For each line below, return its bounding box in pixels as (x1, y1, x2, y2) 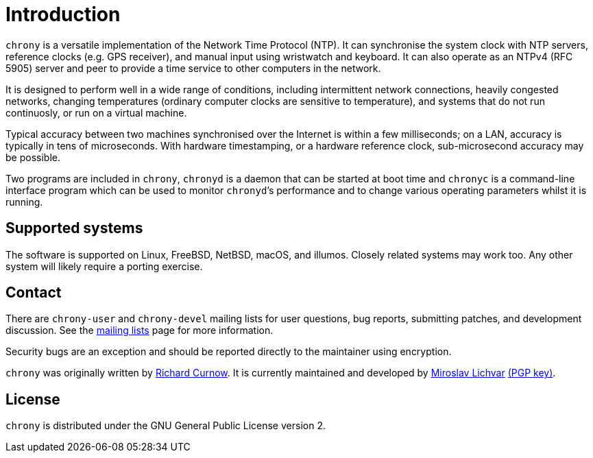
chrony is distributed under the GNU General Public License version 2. (5, 420, 326, 432)
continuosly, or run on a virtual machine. (5, 106, 187, 119)
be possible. (5, 151, 60, 163)
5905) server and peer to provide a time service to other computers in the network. (5, 62, 381, 74)
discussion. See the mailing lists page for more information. (5, 324, 274, 337)
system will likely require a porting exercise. (5, 260, 203, 272)
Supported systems (5, 219, 143, 237)
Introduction (5, 3, 121, 26)
